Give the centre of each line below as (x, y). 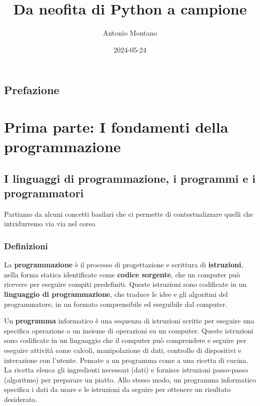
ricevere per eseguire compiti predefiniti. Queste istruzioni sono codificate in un (125, 284)
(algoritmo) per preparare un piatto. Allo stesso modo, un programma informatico (130, 379)
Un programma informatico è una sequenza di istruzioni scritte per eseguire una (129, 321)
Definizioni (26, 246)
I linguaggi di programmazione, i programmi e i (130, 178)
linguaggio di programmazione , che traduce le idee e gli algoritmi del (116, 294)
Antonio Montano (130, 33)
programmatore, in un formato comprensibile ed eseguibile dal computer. (116, 304)
